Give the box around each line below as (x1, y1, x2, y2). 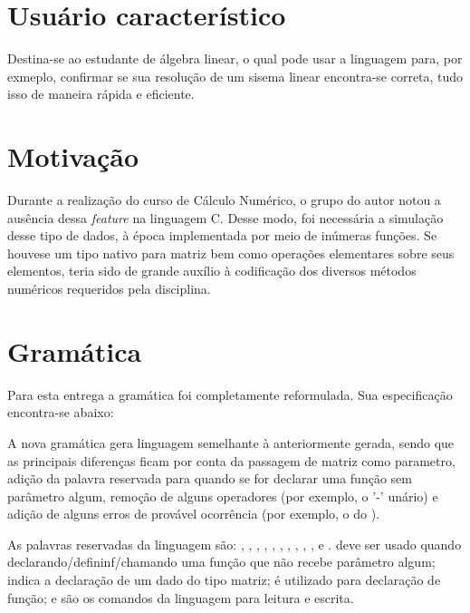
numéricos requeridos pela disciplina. (7, 279, 211, 297)
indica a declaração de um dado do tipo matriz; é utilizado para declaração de (7, 570, 441, 589)
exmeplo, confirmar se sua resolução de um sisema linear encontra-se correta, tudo (7, 66, 464, 85)
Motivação (7, 138, 139, 175)
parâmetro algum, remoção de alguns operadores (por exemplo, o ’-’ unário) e (7, 486, 438, 505)
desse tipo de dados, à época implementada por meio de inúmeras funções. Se (7, 226, 437, 245)
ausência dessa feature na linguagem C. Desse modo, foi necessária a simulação (7, 208, 444, 227)
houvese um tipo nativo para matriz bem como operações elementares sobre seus (7, 243, 455, 262)
